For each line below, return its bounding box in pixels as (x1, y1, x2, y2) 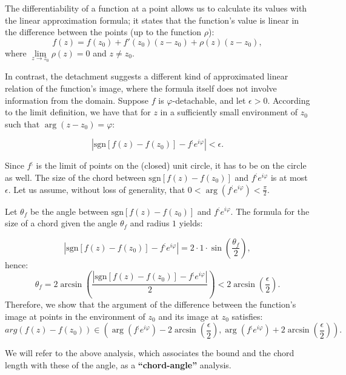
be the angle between (30, 204, 109, 217)
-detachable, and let (172, 93, 246, 106)
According (272, 93, 310, 106)
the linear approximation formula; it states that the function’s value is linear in (5, 13, 299, 26)
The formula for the (236, 204, 310, 217)
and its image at (158, 309, 219, 322)
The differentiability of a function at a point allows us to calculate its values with (5, 2, 307, 14)
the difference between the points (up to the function (5, 25, 202, 38)
